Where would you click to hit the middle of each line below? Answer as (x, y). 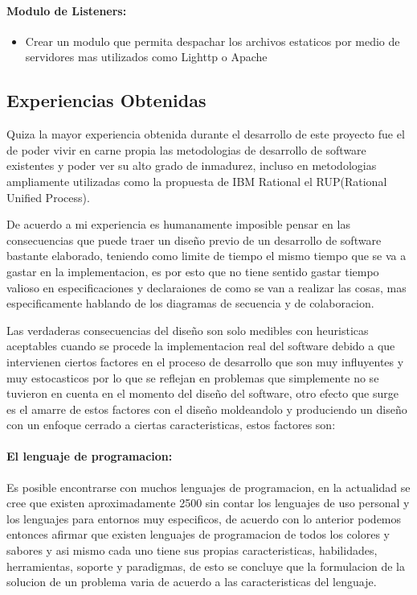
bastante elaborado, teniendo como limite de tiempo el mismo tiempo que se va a (206, 256)
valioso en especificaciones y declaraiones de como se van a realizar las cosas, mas (206, 287)
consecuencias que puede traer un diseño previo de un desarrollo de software (194, 240)
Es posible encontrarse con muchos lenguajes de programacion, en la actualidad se (208, 487)
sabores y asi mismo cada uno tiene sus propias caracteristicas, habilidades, (192, 550)
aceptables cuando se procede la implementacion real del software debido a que (201, 346)
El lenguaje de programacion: (90, 456)
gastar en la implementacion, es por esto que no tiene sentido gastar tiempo (193, 271)
